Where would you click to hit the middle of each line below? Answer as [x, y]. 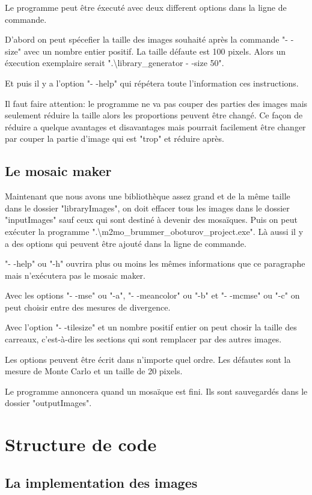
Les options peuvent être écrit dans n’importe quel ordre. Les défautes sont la [148, 359]
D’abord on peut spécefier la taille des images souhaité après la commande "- [147, 39]
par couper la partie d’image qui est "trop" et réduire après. [115, 138]
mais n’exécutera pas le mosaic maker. [75, 275]
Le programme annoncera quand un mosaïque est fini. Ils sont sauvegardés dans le [156, 391]
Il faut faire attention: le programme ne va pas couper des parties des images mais [156, 103]
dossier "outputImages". [48, 403]
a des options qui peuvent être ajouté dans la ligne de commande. [126, 243]
